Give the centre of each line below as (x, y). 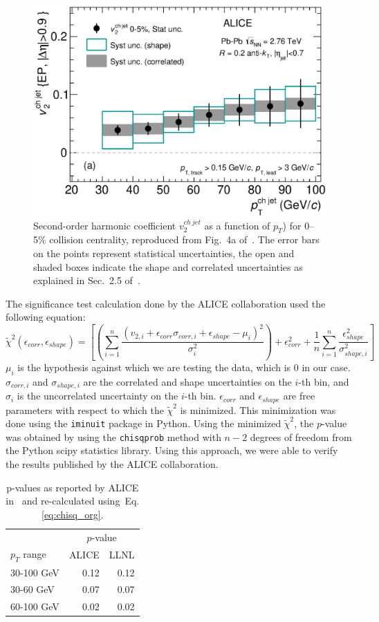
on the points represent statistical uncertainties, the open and (164, 253)
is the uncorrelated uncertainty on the (98, 396)
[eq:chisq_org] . (72, 514)
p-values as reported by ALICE (73, 487)
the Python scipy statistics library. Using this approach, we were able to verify (172, 450)
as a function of (237, 225)
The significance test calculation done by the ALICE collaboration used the (166, 303)
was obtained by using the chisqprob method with (113, 436)
